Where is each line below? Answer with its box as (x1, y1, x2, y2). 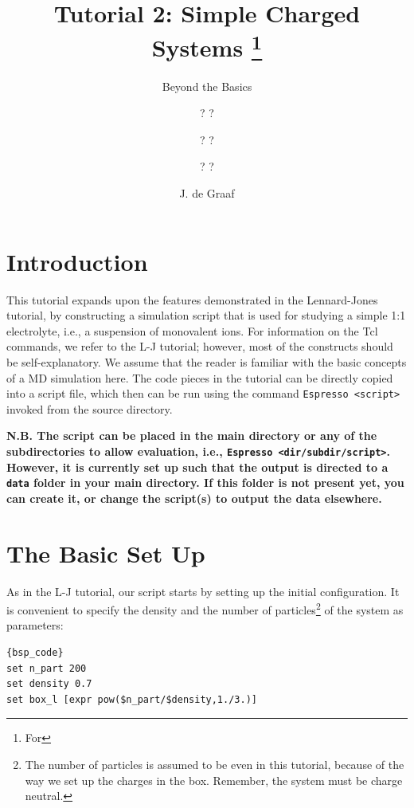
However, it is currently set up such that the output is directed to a (6, 458, 389, 475)
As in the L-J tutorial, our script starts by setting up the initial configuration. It (6, 582, 400, 599)
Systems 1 (151, 28, 263, 64)
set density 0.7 (6, 678, 92, 690)
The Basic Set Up (6, 536, 205, 569)
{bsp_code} (6, 647, 64, 659)
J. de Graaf (179, 185, 235, 202)
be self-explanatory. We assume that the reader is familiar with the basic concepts (6, 353, 407, 370)
